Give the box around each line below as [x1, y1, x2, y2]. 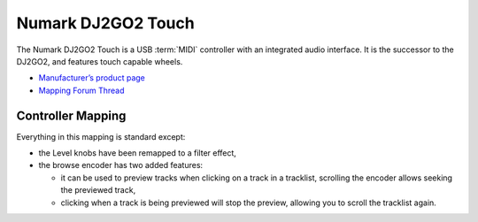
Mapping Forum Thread [38, 85, 125, 96]
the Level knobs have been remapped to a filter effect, [38, 148, 236, 158]
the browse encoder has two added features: [38, 160, 204, 171]
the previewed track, [60, 185, 136, 195]
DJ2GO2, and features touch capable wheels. [16, 56, 183, 66]
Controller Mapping [16, 108, 127, 123]
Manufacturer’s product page [38, 73, 146, 83]
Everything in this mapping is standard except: [16, 131, 186, 142]
